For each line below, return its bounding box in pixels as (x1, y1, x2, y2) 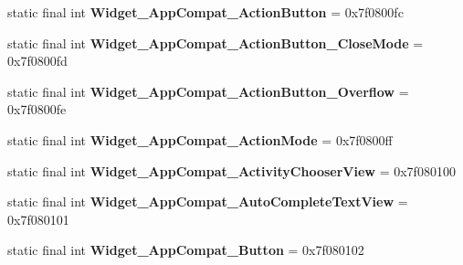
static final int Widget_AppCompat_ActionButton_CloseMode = (7, 33, 424, 52)
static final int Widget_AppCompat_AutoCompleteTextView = (7, 192, 408, 211)
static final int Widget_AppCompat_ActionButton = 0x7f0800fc (7, 3, 404, 21)
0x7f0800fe (7, 100, 67, 119)
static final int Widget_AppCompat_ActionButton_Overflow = (7, 81, 409, 101)
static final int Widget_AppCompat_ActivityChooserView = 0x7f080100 (7, 161, 456, 180)
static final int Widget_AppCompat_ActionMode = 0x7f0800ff (7, 130, 393, 149)
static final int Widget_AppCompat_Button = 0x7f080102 (7, 240, 364, 260)
